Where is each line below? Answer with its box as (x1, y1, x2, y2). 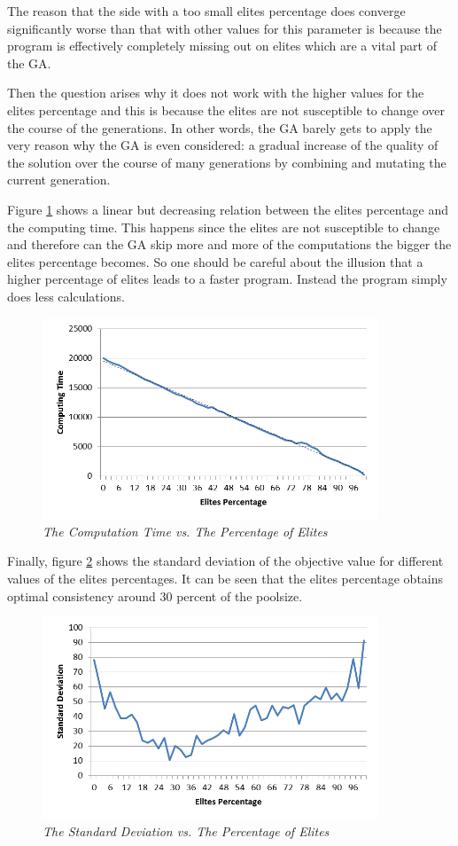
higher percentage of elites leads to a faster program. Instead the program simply (7, 270, 447, 288)
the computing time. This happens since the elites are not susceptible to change (7, 217, 440, 236)
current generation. (7, 170, 111, 189)
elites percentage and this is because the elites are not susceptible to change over (7, 100, 446, 119)
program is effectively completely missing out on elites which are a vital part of (7, 36, 437, 55)
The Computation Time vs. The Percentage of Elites (43, 521, 328, 540)
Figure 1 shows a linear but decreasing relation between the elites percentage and (7, 200, 449, 218)
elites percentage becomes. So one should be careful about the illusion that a (7, 252, 423, 270)
